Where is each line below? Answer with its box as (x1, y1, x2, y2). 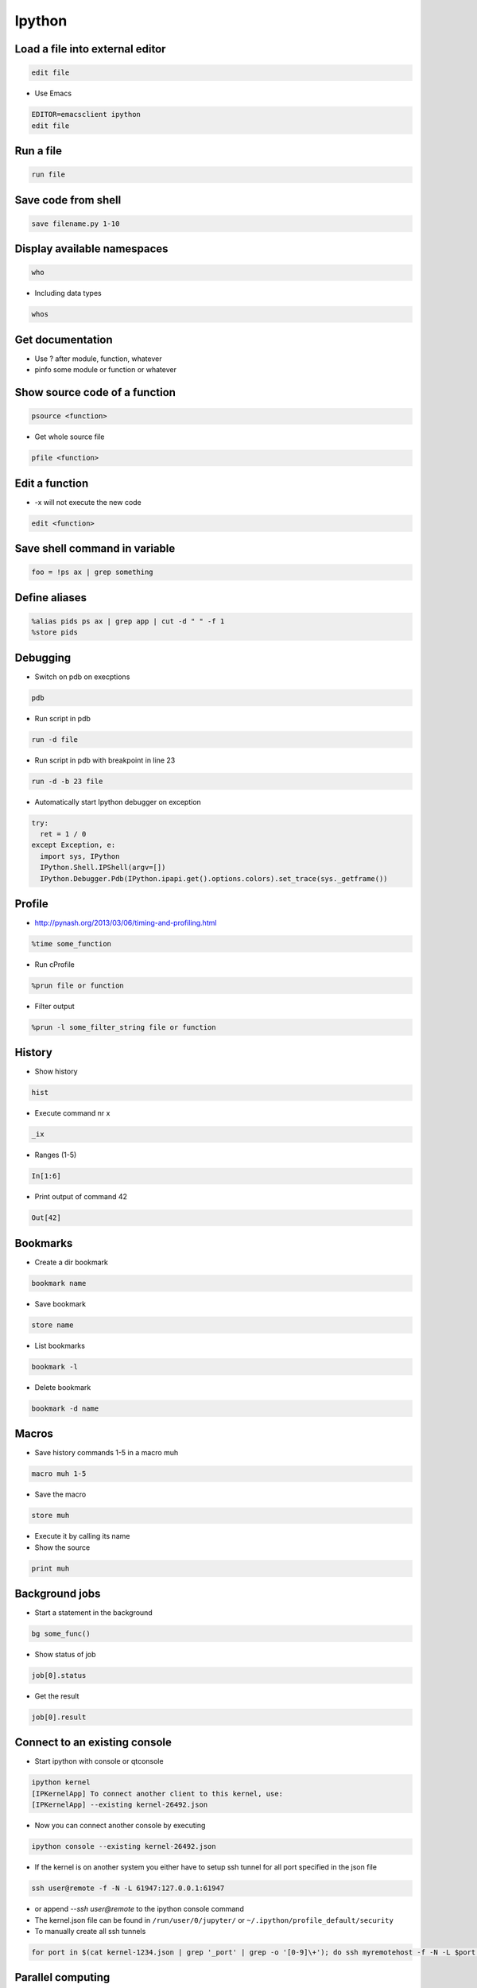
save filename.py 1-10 (31, 219, 120, 228)
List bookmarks (34, 1341, 85, 1350)
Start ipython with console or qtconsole (34, 1757, 164, 1766)
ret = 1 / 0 (40, 829, 87, 838)
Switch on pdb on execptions (34, 672, 130, 681)
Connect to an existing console (14, 1736, 173, 1749)
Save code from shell (14, 193, 122, 207)
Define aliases (14, 591, 87, 604)
